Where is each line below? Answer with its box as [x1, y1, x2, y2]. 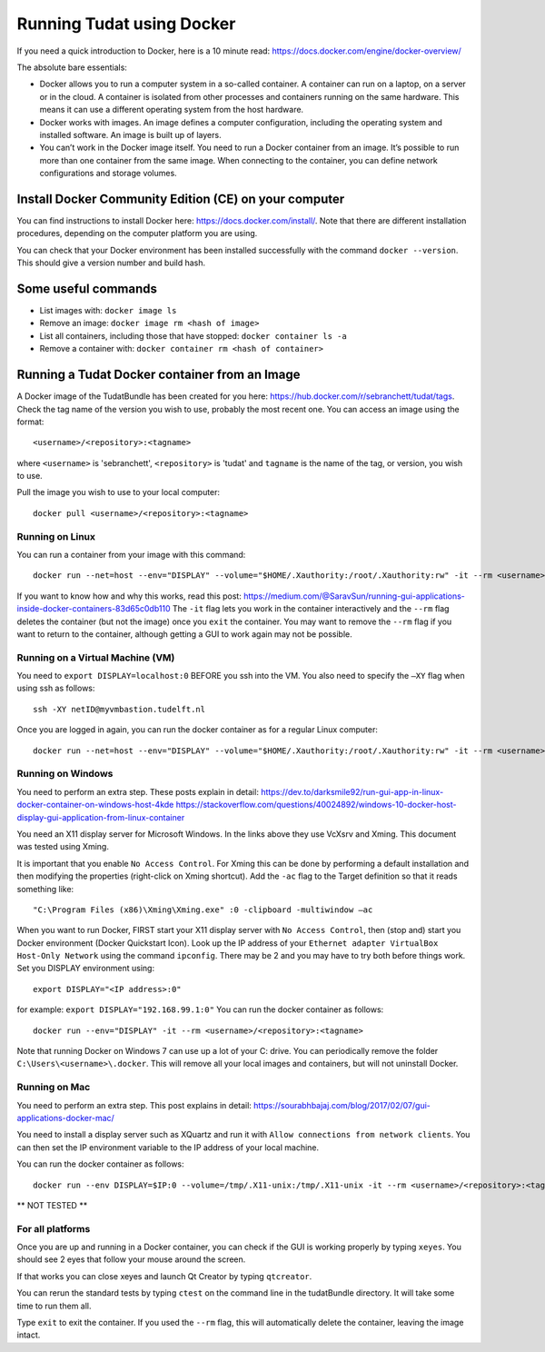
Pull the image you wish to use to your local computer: [16, 487, 221, 498]
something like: [16, 883, 74, 894]
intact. [16, 1329, 41, 1340]
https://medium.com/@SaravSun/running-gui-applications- [243, 591, 465, 601]
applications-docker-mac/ [16, 1112, 115, 1123]
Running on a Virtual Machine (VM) [16, 651, 175, 663]
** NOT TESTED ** [16, 1199, 88, 1210]
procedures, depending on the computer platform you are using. [16, 228, 258, 239]
